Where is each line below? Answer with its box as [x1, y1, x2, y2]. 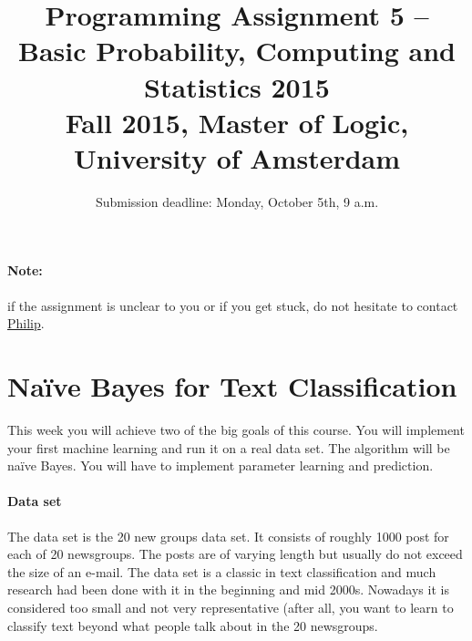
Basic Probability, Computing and [17, 32, 456, 69]
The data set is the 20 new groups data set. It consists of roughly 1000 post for [7, 526, 449, 545]
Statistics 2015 [144, 67, 330, 105]
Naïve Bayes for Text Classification [7, 367, 457, 405]
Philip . [7, 314, 45, 333]
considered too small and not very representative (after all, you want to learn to [7, 597, 454, 616]
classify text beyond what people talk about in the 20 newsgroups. [7, 615, 378, 635]
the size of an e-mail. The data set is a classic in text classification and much [7, 562, 436, 581]
